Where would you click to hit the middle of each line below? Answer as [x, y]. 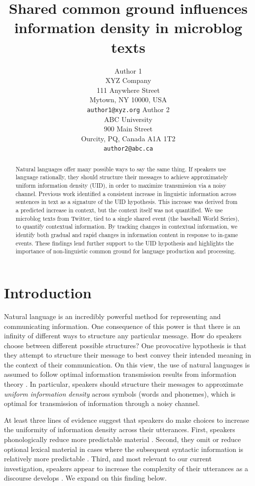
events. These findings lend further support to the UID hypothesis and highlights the [125, 243]
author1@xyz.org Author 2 [128, 109]
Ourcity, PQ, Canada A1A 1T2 [128, 138]
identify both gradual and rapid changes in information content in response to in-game [127, 235]
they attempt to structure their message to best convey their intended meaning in [127, 355]
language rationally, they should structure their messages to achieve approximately [122, 177]
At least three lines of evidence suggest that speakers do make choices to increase [127, 420]
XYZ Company [128, 80]
